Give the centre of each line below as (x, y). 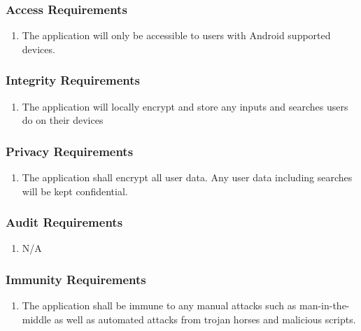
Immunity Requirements (76, 279)
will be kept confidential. (75, 191)
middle (37, 319)
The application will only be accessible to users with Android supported (176, 35)
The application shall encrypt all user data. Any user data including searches (187, 177)
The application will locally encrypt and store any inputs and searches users (185, 106)
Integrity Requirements (73, 80)
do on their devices (63, 120)
